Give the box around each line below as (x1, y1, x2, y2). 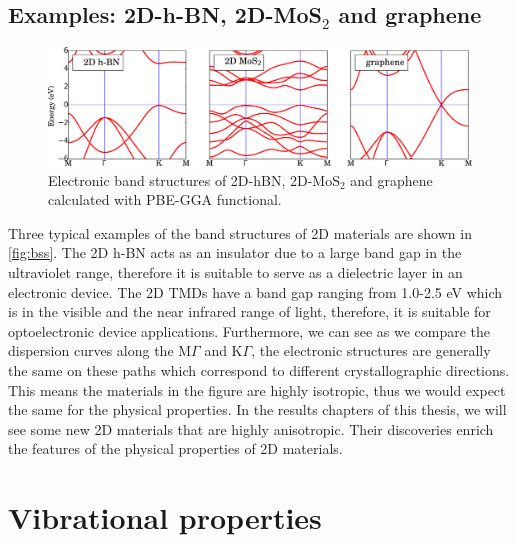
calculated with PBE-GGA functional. (48, 189, 282, 210)
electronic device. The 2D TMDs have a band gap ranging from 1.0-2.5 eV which (8, 281, 503, 302)
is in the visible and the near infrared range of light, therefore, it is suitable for (8, 301, 491, 322)
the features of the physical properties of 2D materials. (8, 438, 343, 459)
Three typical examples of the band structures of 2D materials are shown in (8, 222, 472, 243)
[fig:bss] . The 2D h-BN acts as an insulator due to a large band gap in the (8, 242, 462, 263)
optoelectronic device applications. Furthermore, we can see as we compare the (8, 320, 491, 341)
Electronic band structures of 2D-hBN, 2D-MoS (48, 169, 340, 190)
